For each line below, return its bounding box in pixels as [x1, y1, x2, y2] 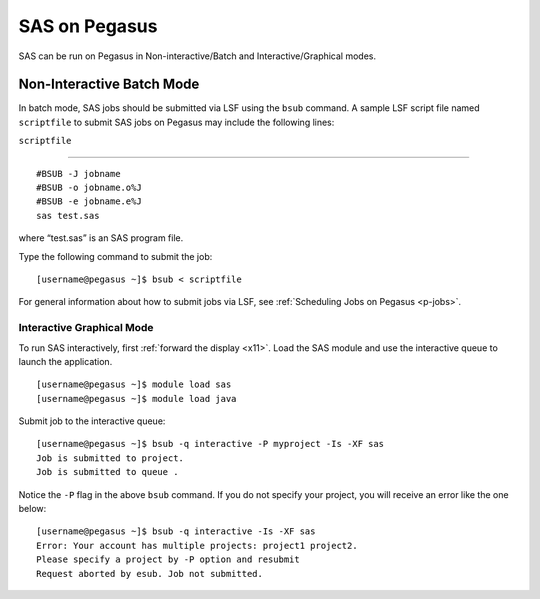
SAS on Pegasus [18, 15, 158, 37]
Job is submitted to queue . [36, 466, 179, 478]
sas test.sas [36, 210, 100, 221]
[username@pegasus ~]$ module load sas [36, 379, 232, 390]
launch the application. [18, 355, 113, 367]
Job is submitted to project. [36, 452, 185, 464]
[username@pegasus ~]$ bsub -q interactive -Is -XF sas [36, 526, 316, 537]
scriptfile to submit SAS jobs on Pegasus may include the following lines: [18, 116, 335, 128]
